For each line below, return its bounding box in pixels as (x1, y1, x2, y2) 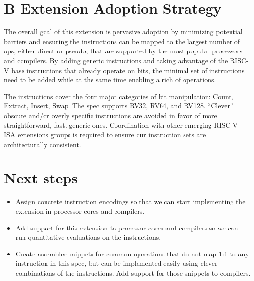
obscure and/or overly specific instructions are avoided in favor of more (4, 110, 217, 120)
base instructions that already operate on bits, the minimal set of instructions (11, 65, 245, 75)
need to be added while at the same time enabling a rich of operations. (4, 75, 216, 85)
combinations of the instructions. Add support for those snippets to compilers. (15, 267, 251, 278)
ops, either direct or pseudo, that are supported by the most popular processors (4, 46, 243, 56)
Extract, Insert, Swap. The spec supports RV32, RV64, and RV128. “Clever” (4, 101, 233, 111)
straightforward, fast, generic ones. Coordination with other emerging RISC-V (4, 120, 238, 130)
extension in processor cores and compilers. (15, 205, 145, 216)
